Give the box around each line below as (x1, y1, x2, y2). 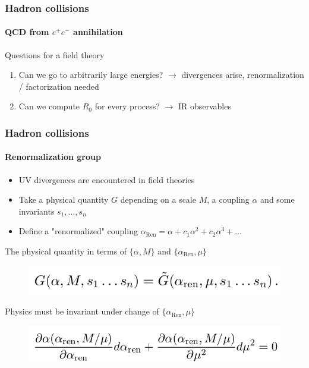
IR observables (178, 100, 231, 112)
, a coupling (207, 193, 250, 206)
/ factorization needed (18, 80, 99, 92)
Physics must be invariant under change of (5, 305, 159, 317)
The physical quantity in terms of (5, 245, 127, 257)
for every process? (94, 100, 160, 112)
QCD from (5, 26, 49, 38)
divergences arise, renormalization (181, 68, 304, 81)
